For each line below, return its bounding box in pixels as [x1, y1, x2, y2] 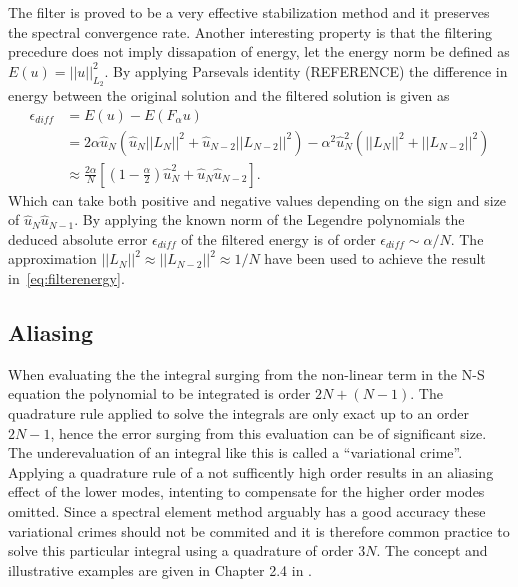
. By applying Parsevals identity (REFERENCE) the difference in [104, 60, 508, 81]
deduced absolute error [8, 228, 148, 249]
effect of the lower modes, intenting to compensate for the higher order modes [8, 481, 485, 502]
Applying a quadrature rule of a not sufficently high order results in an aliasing [8, 461, 494, 482]
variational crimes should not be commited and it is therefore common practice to [8, 520, 510, 541]
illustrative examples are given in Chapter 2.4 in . [8, 559, 313, 580]
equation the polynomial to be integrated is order [8, 383, 311, 404]
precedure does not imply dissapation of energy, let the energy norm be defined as [8, 41, 510, 62]
